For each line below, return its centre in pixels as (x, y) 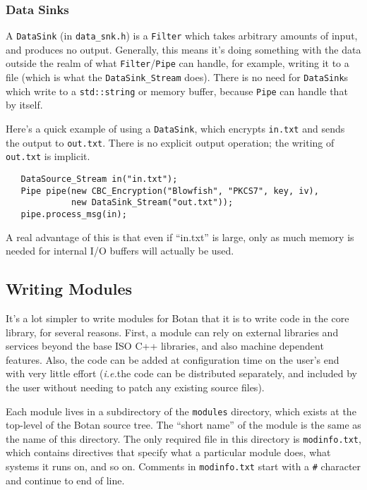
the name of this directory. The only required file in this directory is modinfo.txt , (183, 438)
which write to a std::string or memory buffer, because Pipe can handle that (177, 91)
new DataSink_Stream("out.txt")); (152, 203)
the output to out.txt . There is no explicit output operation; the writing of (170, 142)
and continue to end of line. (65, 480)
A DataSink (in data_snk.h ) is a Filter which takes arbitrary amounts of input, (182, 36)
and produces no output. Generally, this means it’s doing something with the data (183, 49)
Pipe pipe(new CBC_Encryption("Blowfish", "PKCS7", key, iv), (170, 191)
